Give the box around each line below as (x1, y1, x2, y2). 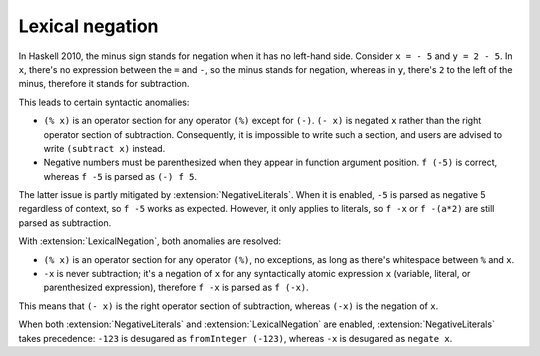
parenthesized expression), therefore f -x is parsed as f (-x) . (43, 281, 309, 294)
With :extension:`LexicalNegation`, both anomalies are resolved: (18, 235, 282, 247)
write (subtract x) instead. (43, 142, 166, 154)
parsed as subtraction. (18, 216, 112, 229)
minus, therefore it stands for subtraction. (18, 78, 190, 90)
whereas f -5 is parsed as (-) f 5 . (43, 170, 197, 182)
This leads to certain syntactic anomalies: (18, 96, 190, 108)
